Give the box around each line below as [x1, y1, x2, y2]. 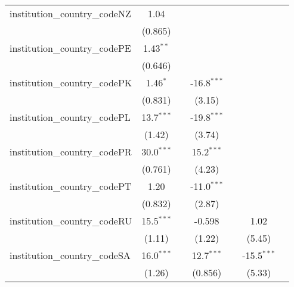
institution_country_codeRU [10, 214, 132, 227]
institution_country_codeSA [10, 248, 131, 262]
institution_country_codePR [10, 145, 132, 158]
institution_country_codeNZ [10, 7, 131, 20]
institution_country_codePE [10, 41, 131, 55]
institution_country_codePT [10, 179, 132, 193]
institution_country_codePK [10, 76, 132, 89]
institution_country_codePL [10, 110, 131, 124]
